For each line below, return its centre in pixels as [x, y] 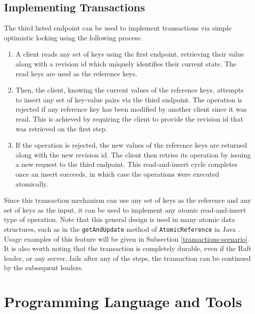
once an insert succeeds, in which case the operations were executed [117, 173]
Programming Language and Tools [123, 301]
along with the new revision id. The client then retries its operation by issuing [133, 154]
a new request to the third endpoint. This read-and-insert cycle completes [127, 164]
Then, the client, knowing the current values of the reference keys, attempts [129, 90]
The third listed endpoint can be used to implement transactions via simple [118, 28]
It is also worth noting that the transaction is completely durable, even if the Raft [128, 248]
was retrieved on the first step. [61, 128]
